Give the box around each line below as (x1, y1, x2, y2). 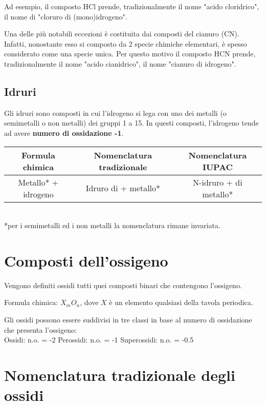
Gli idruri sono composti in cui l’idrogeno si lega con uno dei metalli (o (4, 107, 227, 118)
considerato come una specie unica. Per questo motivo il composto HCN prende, (4, 48, 256, 59)
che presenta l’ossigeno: (4, 324, 77, 335)
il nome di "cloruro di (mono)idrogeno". (4, 11, 127, 22)
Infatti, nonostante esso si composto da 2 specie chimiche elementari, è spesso (4, 38, 247, 49)
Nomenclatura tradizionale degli (4, 364, 235, 386)
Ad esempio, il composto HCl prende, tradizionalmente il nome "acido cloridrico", (4, 1, 259, 11)
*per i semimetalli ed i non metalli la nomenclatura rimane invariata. (4, 220, 220, 231)
